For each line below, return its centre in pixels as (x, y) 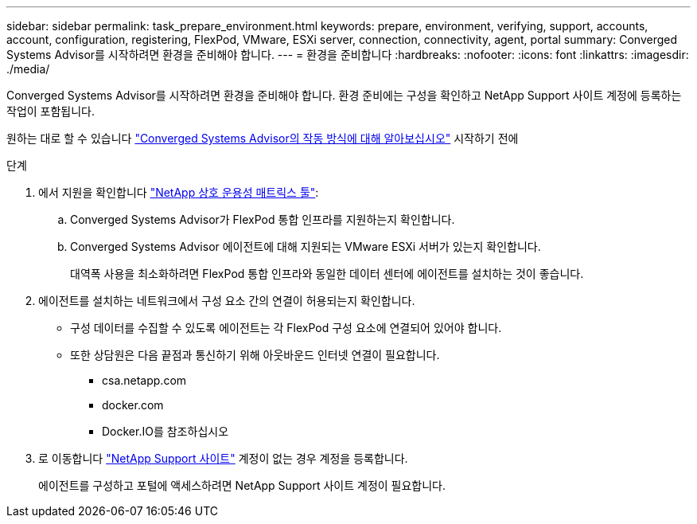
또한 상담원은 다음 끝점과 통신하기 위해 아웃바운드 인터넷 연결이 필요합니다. (255, 355)
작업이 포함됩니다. (51, 111)
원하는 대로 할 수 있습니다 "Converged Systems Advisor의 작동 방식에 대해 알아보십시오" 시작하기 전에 (263, 138)
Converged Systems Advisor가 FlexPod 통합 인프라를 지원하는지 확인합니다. (263, 219)
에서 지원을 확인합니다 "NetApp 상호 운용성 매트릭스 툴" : (179, 192)
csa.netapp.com (144, 380)
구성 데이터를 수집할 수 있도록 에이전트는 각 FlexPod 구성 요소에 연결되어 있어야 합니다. (286, 328)
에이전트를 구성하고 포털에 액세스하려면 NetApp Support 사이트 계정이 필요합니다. (242, 485)
